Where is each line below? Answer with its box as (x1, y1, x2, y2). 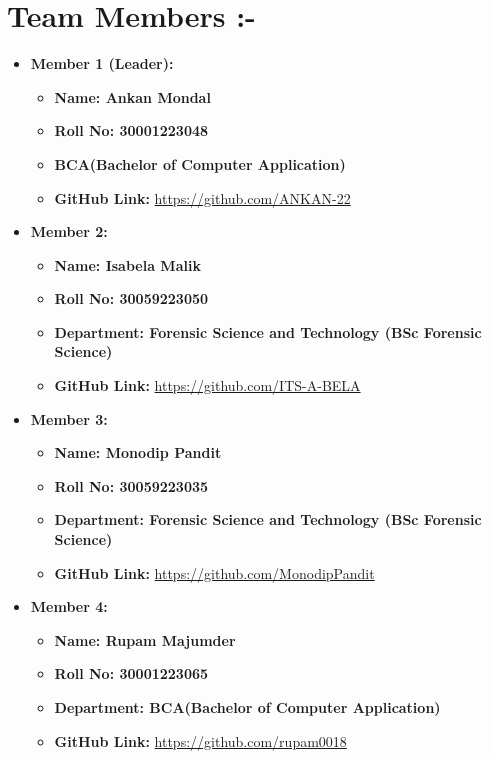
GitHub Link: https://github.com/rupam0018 (54, 730, 347, 751)
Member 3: (30, 408, 108, 429)
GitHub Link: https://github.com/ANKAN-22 (54, 187, 351, 208)
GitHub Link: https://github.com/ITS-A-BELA (54, 375, 361, 396)
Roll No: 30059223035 (54, 475, 209, 496)
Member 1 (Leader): (30, 53, 174, 74)
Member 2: (30, 221, 108, 242)
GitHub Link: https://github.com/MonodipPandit (54, 562, 375, 583)
